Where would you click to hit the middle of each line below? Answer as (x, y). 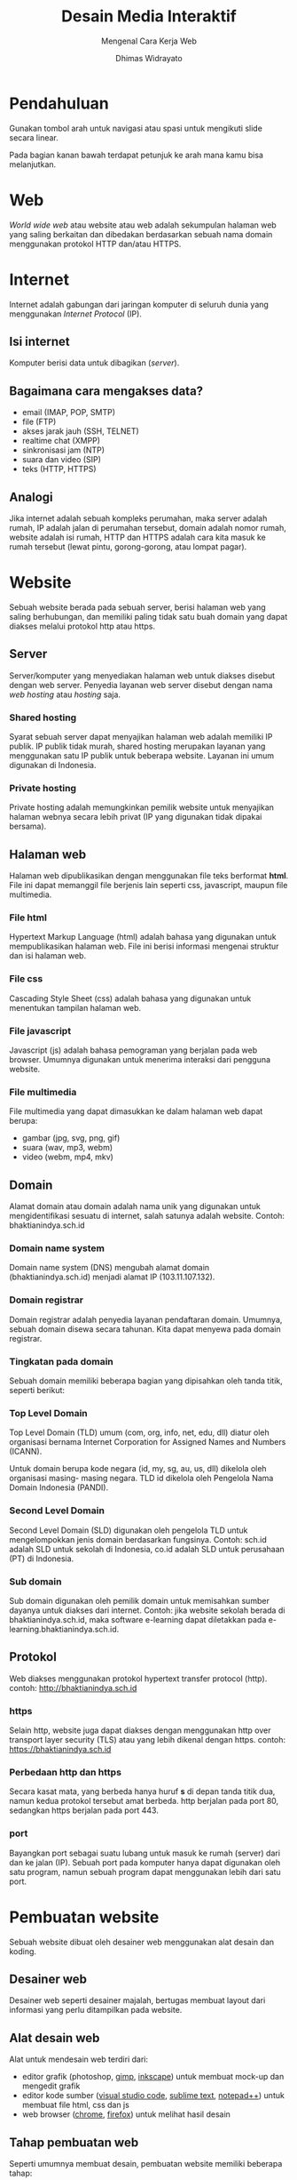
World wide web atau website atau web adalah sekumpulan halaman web (143, 225)
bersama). (28, 826)
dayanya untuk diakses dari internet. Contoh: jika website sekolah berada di (147, 1610)
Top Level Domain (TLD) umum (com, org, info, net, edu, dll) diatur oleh (140, 1432)
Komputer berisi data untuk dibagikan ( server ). (94, 363)
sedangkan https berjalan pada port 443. (84, 1810)
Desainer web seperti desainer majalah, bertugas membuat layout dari (137, 2000)
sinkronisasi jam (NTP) (63, 450)
